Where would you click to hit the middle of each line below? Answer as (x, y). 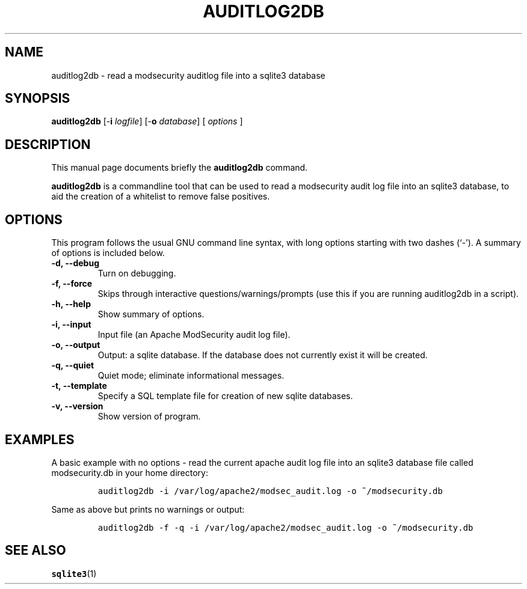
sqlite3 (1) (74, 573)
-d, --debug (75, 263)
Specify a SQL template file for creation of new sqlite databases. (225, 396)
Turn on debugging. (137, 273)
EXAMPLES (40, 439)
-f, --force (72, 284)
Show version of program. (149, 417)
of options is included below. (108, 253)
